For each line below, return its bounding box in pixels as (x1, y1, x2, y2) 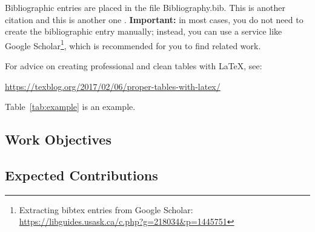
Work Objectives (5, 130, 111, 149)
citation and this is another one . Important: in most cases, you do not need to (5, 13, 303, 26)
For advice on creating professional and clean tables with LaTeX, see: (5, 60, 262, 72)
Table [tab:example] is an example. (5, 100, 136, 113)
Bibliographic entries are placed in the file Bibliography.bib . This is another (5, 1, 285, 13)
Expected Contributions (5, 165, 158, 184)
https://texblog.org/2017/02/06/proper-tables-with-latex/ (5, 80, 220, 92)
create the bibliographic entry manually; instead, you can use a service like (5, 25, 282, 38)
